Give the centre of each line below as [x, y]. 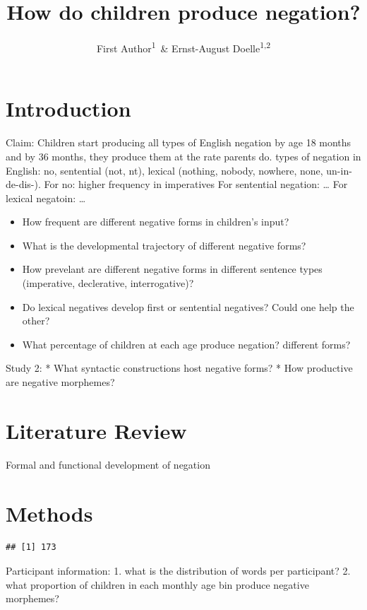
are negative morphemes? [60, 382]
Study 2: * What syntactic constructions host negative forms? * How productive [179, 368]
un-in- [339, 170]
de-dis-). [23, 184]
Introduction [68, 108]
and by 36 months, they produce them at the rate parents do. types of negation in [183, 156]
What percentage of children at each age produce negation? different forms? [186, 344]
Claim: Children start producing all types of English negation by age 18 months [179, 142]
